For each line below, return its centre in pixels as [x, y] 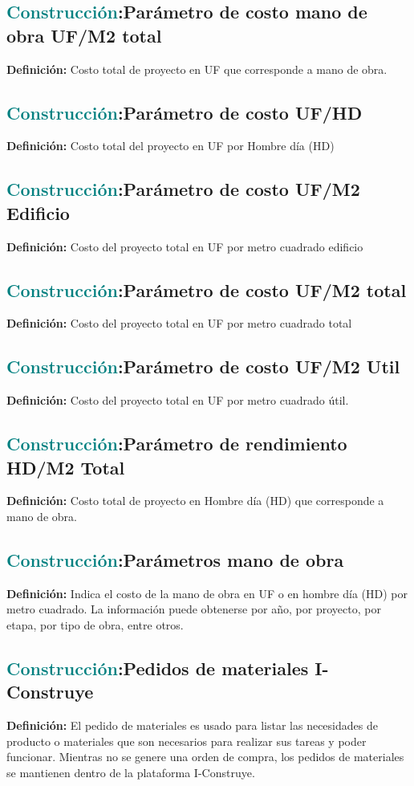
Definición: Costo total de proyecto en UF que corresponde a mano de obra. [197, 69]
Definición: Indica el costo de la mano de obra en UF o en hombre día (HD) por [207, 593]
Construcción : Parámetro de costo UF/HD [185, 112]
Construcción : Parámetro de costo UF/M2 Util [203, 367]
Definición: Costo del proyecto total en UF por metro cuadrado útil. [178, 400]
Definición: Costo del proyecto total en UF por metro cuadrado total [179, 323]
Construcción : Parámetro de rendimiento [177, 444]
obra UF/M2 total [84, 35]
